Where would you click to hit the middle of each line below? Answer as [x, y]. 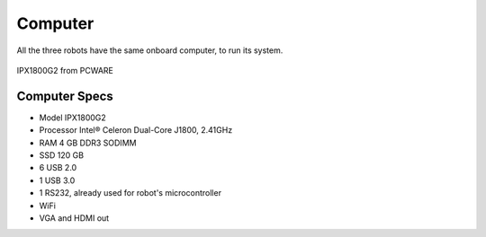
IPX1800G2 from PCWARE [65, 70]
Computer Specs [65, 96]
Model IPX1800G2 [73, 118]
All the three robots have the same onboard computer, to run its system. [150, 50]
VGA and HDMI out [74, 218]
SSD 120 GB [62, 155]
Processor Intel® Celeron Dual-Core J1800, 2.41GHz [136, 130]
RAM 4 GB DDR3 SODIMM [88, 143]
